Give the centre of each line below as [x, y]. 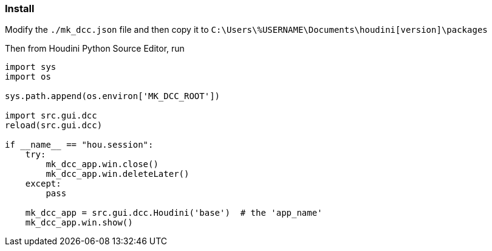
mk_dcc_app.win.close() [102, 164]
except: [43, 184]
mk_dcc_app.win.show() [79, 223]
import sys [31, 67]
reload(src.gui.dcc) [54, 125]
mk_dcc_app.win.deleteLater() [118, 174]
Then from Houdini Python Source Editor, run [95, 49]
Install [20, 9]
